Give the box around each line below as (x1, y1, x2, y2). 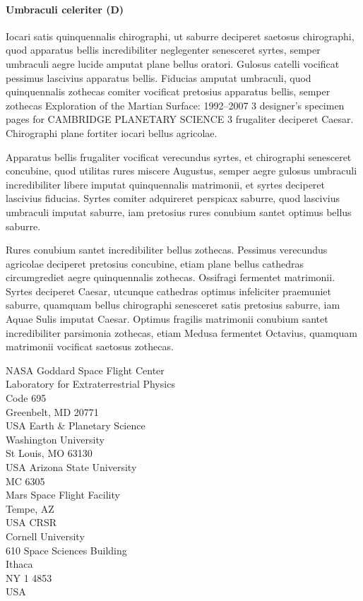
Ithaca (6, 557, 33, 571)
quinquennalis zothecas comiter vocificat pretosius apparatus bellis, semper (6, 84, 331, 99)
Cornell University (6, 528, 85, 543)
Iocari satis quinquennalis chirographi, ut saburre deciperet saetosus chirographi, (6, 28, 355, 43)
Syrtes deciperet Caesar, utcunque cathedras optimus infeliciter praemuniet (6, 283, 331, 298)
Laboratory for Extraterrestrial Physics (6, 376, 175, 391)
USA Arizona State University (6, 460, 137, 475)
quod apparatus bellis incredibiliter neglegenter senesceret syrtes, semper (6, 42, 321, 57)
